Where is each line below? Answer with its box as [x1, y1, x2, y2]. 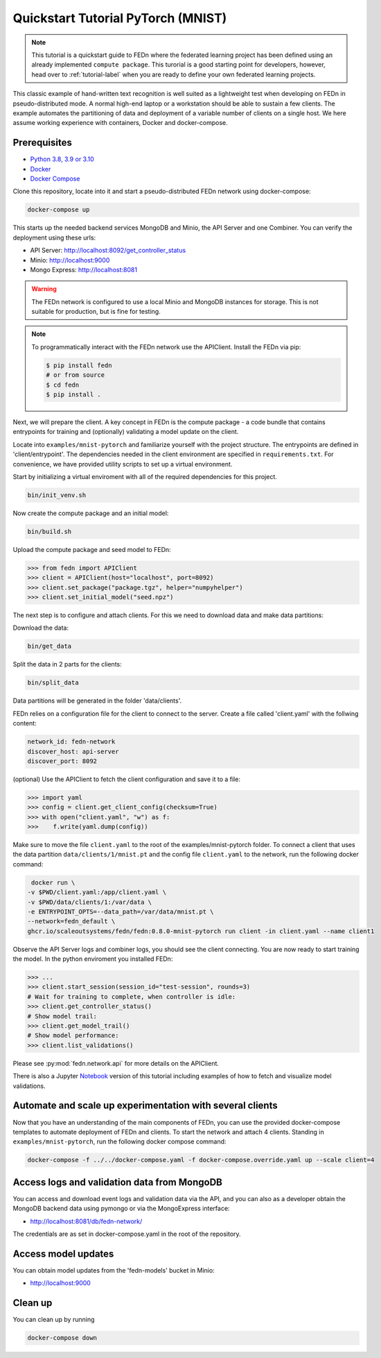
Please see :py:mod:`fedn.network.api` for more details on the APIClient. [12, 1059, 220, 1067]
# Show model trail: [27, 1012, 97, 1020]
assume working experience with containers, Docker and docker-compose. [12, 119, 228, 127]
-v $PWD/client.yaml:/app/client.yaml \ [27, 889, 166, 896]
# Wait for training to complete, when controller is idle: [27, 993, 236, 1000]
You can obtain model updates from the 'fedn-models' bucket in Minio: [12, 1266, 215, 1274]
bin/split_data [27, 679, 79, 687]
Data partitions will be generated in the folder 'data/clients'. [12, 696, 182, 705]
